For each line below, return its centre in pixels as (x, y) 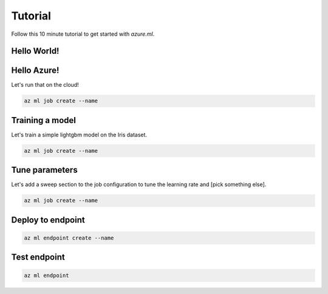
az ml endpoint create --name (69, 238)
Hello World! (35, 51)
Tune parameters (45, 170)
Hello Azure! (35, 71)
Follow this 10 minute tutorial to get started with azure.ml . (83, 34)
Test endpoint (38, 257)
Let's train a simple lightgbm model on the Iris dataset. (79, 135)
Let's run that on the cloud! (45, 85)
